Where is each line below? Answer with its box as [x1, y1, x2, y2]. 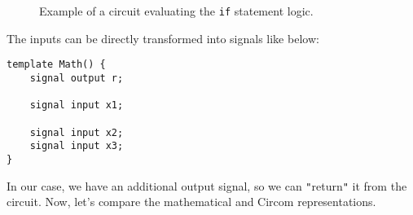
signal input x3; [29, 140, 124, 152]
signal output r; [29, 72, 124, 84]
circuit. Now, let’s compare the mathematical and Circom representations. [7, 193, 376, 210]
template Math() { [7, 59, 106, 71]
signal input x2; [29, 126, 124, 138]
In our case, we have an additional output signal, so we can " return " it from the [7, 177, 407, 194]
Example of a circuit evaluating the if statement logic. [39, 2, 314, 19]
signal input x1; [29, 99, 124, 112]
